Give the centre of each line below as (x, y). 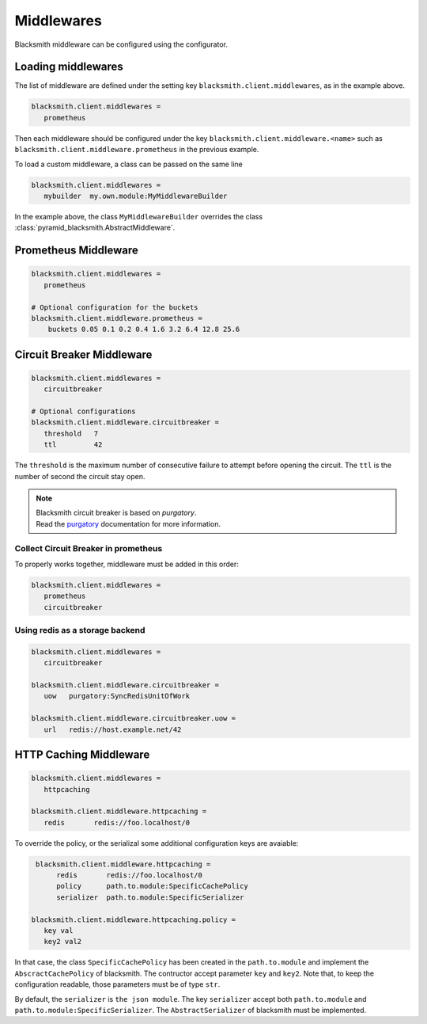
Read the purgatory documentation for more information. (128, 523)
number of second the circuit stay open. (80, 476)
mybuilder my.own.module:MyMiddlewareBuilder (136, 196)
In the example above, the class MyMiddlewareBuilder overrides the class (139, 216)
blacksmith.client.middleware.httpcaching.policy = (134, 919)
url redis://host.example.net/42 (113, 729)
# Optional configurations (83, 411)
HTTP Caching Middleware (82, 754)
